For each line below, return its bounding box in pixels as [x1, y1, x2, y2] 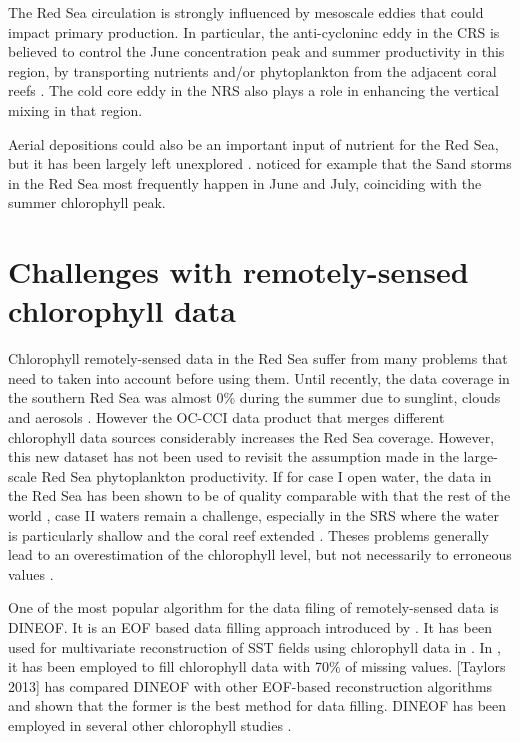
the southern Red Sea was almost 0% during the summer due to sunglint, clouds [8, 387, 501, 408]
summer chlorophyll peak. [8, 192, 166, 213]
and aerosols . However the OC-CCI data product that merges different [8, 407, 445, 428]
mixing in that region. [8, 99, 143, 120]
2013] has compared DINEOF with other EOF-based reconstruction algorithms [8, 675, 493, 696]
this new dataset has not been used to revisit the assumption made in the [8, 446, 459, 467]
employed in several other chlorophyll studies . [8, 714, 292, 735]
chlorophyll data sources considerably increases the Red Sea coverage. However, [8, 426, 495, 447]
